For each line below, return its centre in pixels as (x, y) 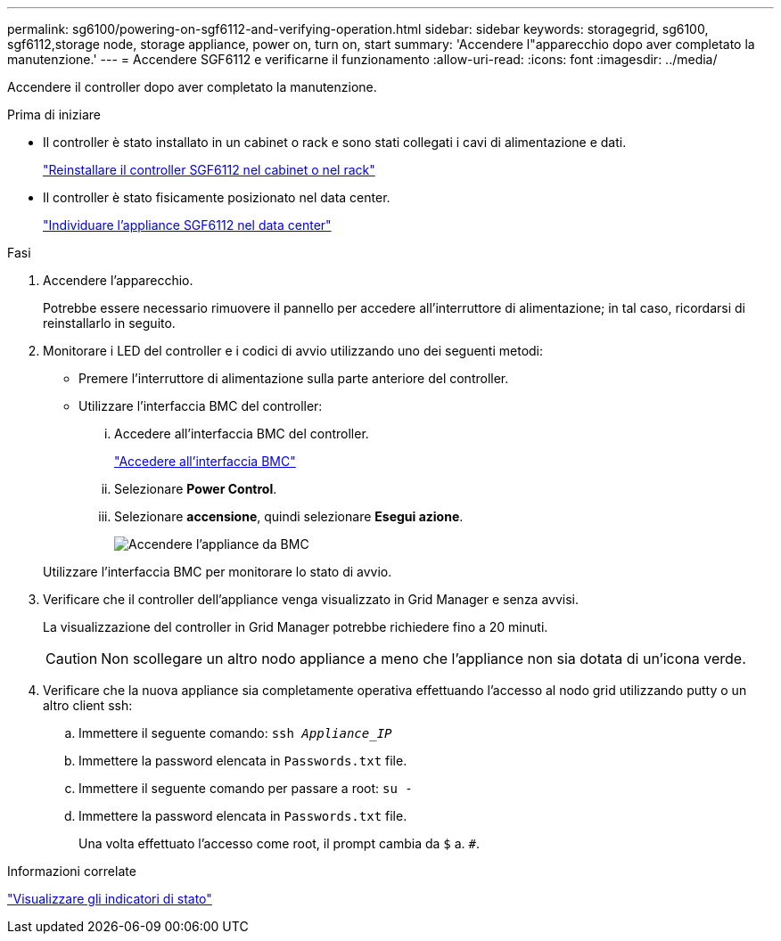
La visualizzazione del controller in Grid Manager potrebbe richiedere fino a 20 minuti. (296, 627)
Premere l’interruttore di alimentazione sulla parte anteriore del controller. (294, 378)
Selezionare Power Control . (196, 489)
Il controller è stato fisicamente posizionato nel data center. (217, 197)
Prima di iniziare (54, 115)
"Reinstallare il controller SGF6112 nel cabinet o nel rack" (209, 170)
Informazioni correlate (72, 871)
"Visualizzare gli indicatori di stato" (110, 899)
